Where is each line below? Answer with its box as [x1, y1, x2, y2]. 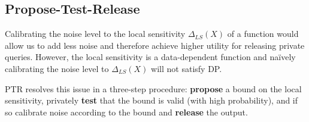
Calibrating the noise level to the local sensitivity [5, 27, 186, 40]
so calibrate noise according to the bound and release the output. [5, 105, 248, 118]
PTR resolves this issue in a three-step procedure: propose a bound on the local [5, 82, 302, 95]
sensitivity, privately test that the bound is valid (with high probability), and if [5, 94, 298, 107]
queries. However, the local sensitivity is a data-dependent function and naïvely [5, 51, 296, 63]
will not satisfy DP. [151, 62, 222, 74]
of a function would [227, 27, 299, 40]
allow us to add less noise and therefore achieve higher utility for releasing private [5, 39, 305, 51]
